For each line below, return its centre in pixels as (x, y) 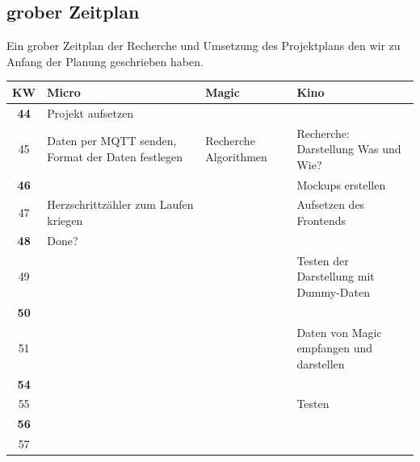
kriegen (65, 221)
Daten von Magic (339, 332)
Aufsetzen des (331, 204)
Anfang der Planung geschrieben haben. (105, 61)
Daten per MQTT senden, (112, 141)
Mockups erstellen (341, 184)
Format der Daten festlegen (115, 156)
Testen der (323, 260)
